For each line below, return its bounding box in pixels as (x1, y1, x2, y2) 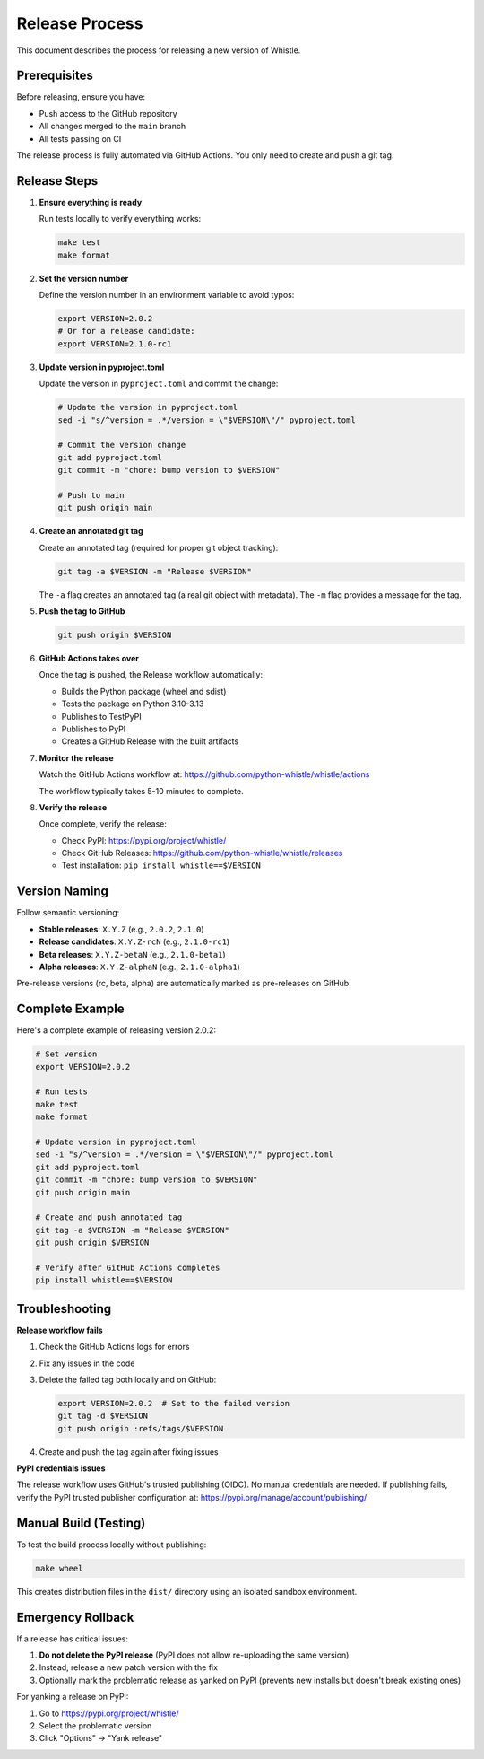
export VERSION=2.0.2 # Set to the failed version (57, 1398, 290, 1408)
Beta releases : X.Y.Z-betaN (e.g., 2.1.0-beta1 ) (39, 949, 226, 959)
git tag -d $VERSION (57, 1411, 148, 1422)
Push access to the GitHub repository (39, 108, 178, 118)
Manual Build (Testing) (16, 1515, 146, 1530)
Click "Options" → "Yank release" (39, 1733, 163, 1744)
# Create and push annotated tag (35, 1212, 183, 1222)
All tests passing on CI (39, 133, 122, 144)
